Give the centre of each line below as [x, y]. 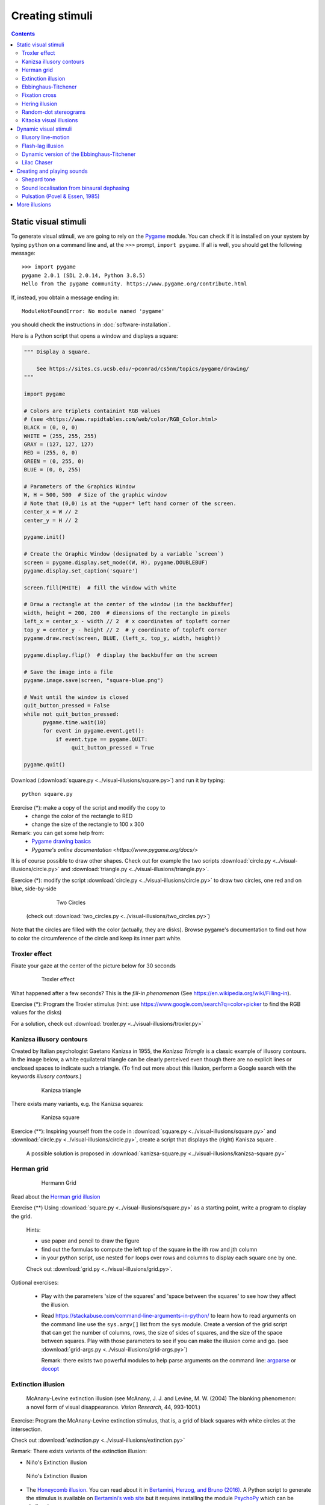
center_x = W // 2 [51, 512]
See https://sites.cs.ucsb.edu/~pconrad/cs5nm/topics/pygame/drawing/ [143, 368]
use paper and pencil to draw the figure [90, 1241]
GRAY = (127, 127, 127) [59, 445]
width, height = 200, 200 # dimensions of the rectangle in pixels [127, 613]
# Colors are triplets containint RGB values [92, 411]
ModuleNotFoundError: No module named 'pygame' [93, 311]
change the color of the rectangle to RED [82, 816]
